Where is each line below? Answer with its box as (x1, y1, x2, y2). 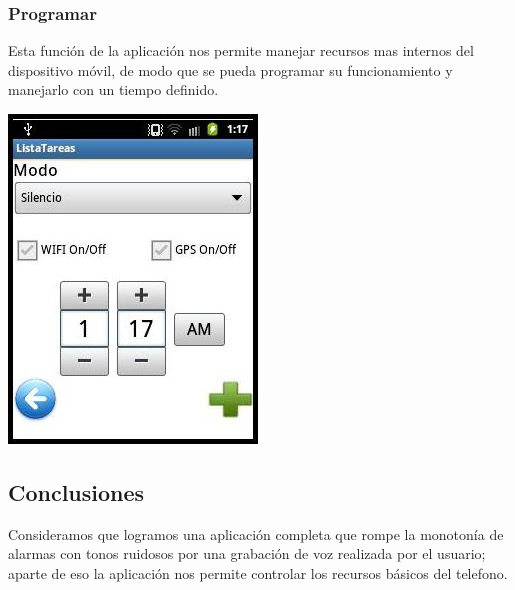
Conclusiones (8, 476, 145, 507)
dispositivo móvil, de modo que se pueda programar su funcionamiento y (8, 59, 453, 80)
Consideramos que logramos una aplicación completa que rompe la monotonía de (8, 523, 504, 544)
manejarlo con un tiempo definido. (8, 79, 219, 100)
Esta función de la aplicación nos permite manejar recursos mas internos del (8, 40, 474, 61)
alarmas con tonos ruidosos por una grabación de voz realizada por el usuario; (8, 543, 486, 564)
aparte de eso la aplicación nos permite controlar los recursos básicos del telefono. (8, 562, 508, 583)
